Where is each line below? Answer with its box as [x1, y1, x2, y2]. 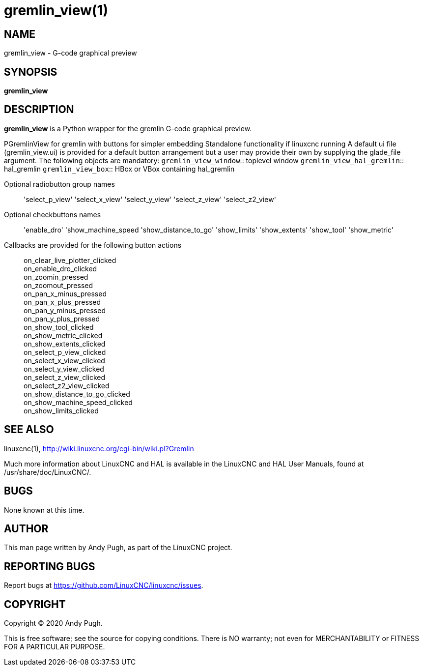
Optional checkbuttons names [4, 210, 101, 219]
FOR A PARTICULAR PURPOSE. [4, 642, 105, 651]
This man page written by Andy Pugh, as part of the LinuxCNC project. [4, 543, 232, 552]
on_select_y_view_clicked [24, 364, 104, 373]
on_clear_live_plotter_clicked [24, 256, 116, 264]
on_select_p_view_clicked [24, 348, 106, 356]
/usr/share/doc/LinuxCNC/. [4, 467, 91, 476]
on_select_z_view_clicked [24, 373, 106, 381]
